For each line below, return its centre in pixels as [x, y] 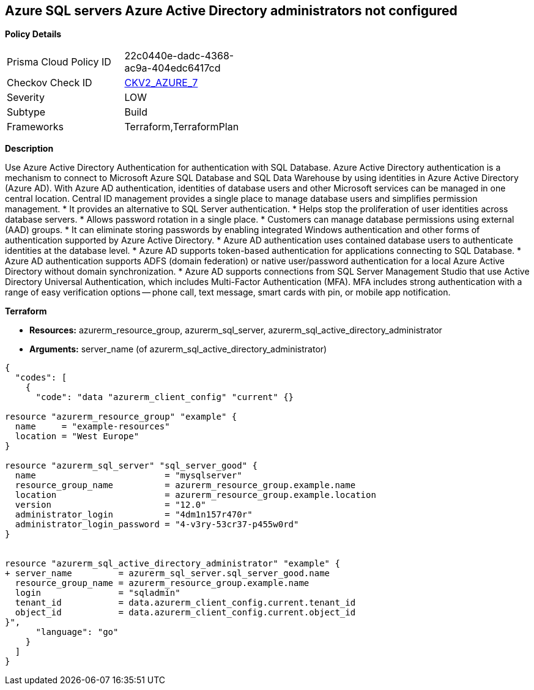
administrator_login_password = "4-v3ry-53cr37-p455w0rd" [157, 525]
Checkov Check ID [50, 83]
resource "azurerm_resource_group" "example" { [121, 417]
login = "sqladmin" [98, 593]
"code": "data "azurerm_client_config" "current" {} [165, 397]
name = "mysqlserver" [128, 476]
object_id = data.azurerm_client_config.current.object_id [185, 613]
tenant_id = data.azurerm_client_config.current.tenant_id [185, 603]
